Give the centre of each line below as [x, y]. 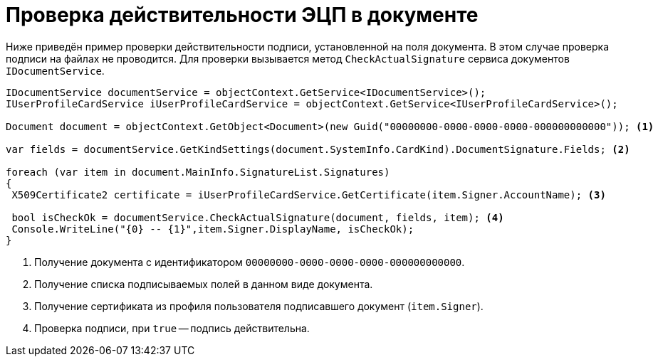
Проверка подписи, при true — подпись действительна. [172, 328]
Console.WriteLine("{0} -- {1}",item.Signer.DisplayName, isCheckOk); [213, 229]
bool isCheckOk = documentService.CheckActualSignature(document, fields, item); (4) [258, 217]
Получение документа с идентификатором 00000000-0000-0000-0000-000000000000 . [250, 262]
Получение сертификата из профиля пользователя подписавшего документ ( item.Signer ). [259, 306]
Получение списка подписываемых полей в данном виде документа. [204, 284]
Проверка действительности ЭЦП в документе [242, 15]
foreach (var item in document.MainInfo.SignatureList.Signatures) [198, 172]
